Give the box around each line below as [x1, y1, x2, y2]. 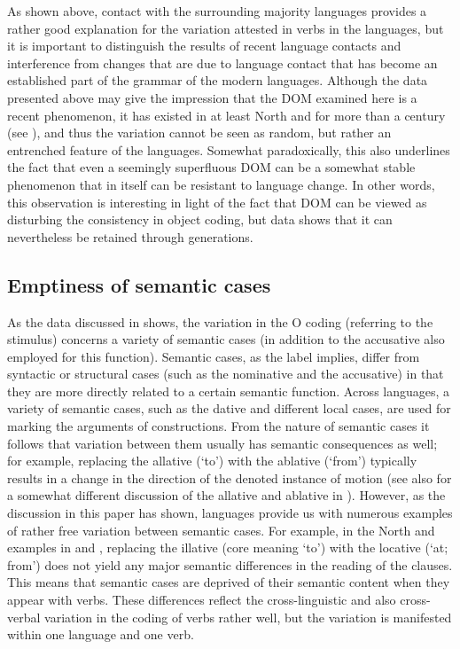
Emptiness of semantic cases [7, 270, 271, 298]
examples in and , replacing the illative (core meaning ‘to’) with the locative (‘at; [7, 538, 448, 557]
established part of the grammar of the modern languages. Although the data [7, 71, 428, 90]
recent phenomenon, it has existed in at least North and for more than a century [7, 106, 446, 124]
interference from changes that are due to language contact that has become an [7, 53, 438, 72]
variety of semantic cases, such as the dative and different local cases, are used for [7, 399, 451, 418]
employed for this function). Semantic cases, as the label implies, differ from [7, 347, 420, 365]
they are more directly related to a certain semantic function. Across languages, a [7, 381, 450, 400]
